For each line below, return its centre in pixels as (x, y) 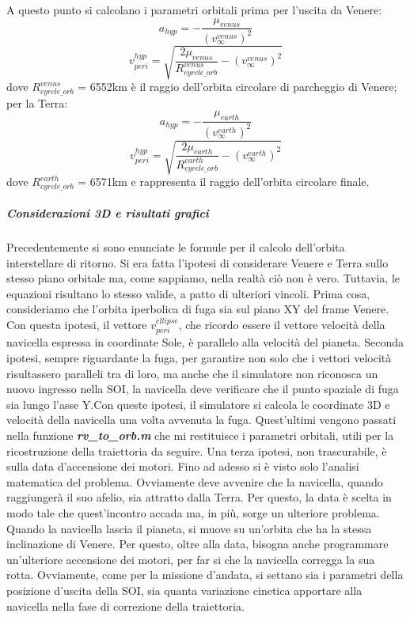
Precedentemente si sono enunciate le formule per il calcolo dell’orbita (176, 247)
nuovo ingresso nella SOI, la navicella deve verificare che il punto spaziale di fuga (203, 389)
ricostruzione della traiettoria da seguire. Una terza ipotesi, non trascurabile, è (197, 450)
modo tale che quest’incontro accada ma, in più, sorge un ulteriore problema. (193, 513)
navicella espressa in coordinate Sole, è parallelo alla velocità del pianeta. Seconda (205, 342)
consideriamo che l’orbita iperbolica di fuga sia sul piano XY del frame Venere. (198, 309)
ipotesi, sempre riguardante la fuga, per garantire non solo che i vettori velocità (199, 358)
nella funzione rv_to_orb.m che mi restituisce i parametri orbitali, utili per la (200, 435)
